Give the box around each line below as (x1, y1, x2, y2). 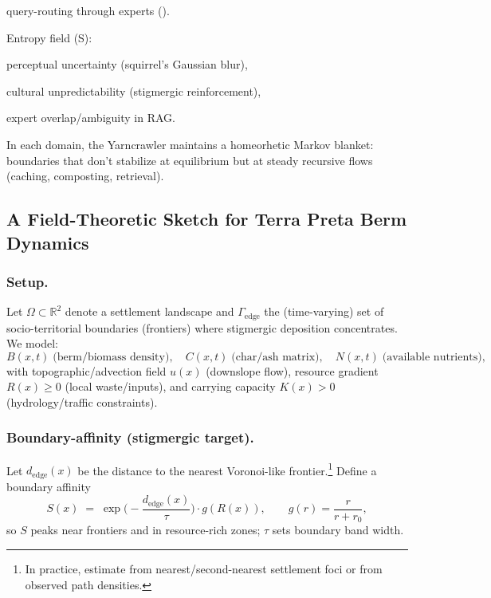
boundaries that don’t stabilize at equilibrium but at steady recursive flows (6, 151, 373, 168)
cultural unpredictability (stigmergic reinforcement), (6, 82, 261, 99)
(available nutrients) (382, 351, 482, 363)
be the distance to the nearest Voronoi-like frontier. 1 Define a (77, 459, 377, 478)
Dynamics (6, 230, 89, 254)
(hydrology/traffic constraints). (6, 393, 158, 410)
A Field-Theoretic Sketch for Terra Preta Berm (6, 207, 407, 231)
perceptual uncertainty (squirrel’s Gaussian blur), (6, 56, 248, 73)
